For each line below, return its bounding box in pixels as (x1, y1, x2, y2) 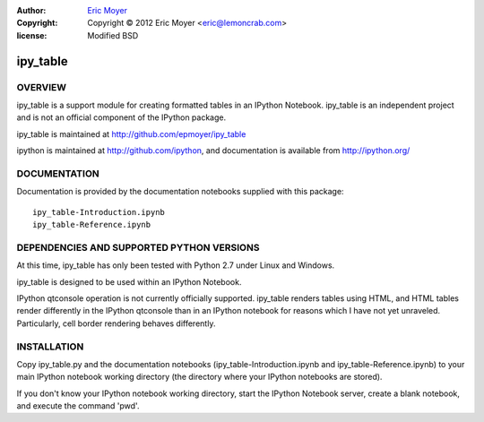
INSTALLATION (16, 340, 84, 353)
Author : (16, 5, 47, 15)
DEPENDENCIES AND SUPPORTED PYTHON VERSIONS (16, 241, 260, 254)
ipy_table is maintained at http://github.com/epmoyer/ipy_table (16, 128, 246, 139)
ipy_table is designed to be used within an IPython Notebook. (16, 276, 242, 287)
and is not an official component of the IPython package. (16, 112, 227, 123)
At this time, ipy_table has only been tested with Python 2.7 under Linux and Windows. (16, 260, 335, 271)
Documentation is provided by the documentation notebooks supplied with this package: (16, 186, 344, 197)
